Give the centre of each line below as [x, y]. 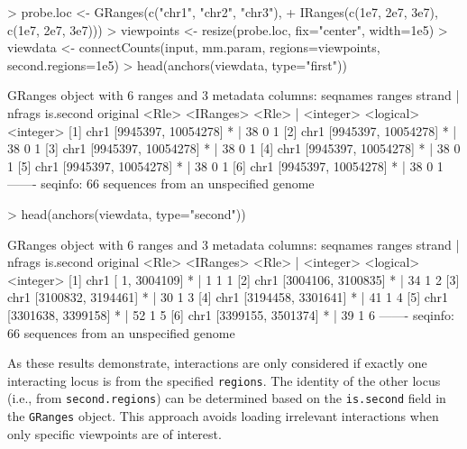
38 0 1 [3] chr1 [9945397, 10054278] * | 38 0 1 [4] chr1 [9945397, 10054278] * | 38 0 [234, 148]
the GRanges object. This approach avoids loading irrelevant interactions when [223, 416]
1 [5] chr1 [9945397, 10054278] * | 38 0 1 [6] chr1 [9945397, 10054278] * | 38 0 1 [225, 165]
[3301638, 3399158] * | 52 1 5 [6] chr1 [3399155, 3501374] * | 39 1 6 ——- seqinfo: [231, 314]
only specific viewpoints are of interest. [114, 433]
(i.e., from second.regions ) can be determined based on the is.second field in [227, 398]
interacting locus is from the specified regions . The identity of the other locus [224, 380]
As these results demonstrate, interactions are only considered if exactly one [217, 363]
